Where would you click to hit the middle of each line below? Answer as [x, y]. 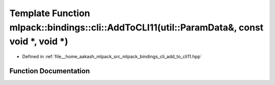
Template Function [50, 13]
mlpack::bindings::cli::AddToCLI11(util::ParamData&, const [136, 27]
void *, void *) [39, 42]
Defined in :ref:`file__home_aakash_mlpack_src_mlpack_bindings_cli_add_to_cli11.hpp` [112, 57]
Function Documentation [50, 71]
